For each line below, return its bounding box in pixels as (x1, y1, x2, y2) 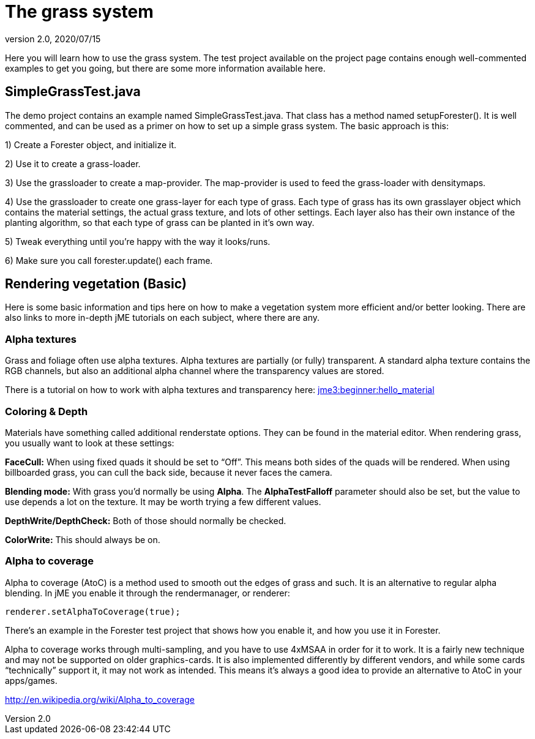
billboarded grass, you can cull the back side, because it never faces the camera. (5, 467, 332, 478)
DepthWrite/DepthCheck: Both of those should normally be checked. (5, 515, 286, 526)
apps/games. (5, 675, 58, 686)
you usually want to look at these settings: (5, 437, 174, 448)
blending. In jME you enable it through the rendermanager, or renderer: (5, 587, 290, 598)
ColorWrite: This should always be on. (5, 534, 160, 545)
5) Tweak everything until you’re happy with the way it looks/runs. (5, 236, 271, 247)
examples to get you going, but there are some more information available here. (5, 62, 326, 73)
